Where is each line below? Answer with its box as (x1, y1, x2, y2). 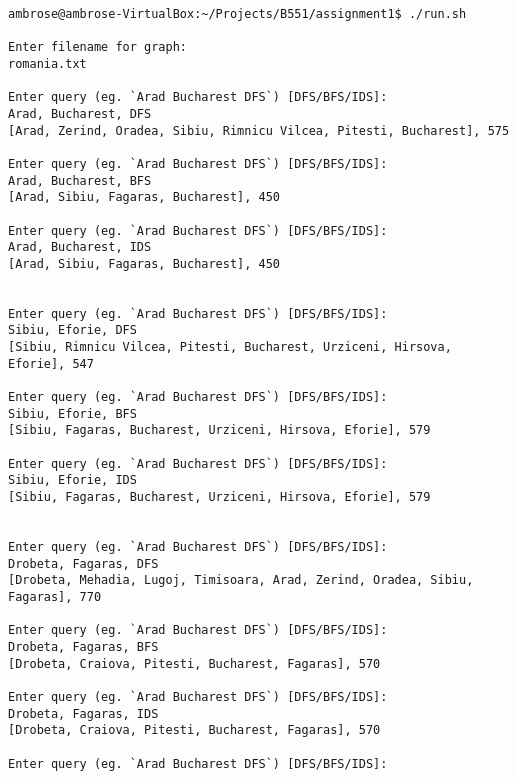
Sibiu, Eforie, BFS (8, 406, 137, 421)
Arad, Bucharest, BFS (8, 173, 152, 188)
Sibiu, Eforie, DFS (8, 323, 137, 338)
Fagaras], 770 (8, 589, 102, 604)
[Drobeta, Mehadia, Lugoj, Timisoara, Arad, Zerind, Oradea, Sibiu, (8, 573, 474, 588)
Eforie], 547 (8, 356, 94, 371)
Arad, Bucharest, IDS (8, 240, 152, 255)
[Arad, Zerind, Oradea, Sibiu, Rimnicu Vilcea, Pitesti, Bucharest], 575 (8, 123, 510, 138)
